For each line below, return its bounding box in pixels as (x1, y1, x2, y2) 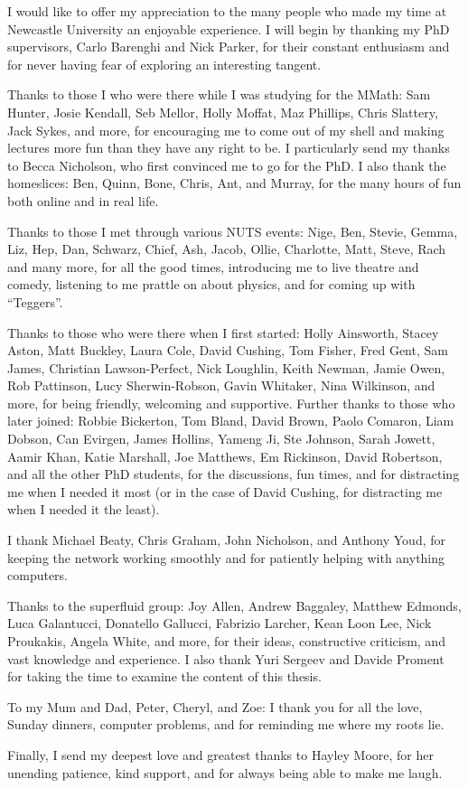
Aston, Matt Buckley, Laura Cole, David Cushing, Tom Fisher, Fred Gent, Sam (7, 341, 448, 360)
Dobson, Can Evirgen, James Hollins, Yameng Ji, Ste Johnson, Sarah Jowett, (7, 429, 435, 448)
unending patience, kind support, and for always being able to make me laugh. (7, 763, 443, 782)
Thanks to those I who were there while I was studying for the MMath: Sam (7, 85, 431, 104)
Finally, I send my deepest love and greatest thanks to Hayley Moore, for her (7, 745, 434, 764)
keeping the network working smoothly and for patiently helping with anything (7, 548, 445, 567)
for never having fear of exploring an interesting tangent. (7, 54, 322, 73)
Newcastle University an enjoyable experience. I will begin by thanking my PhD (7, 19, 450, 38)
